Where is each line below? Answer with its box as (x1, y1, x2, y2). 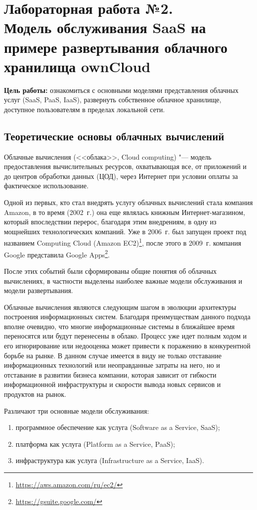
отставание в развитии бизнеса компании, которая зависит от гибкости (4, 369, 216, 380)
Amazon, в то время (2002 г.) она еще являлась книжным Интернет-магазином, (4, 207, 245, 217)
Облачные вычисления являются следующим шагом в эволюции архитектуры (4, 301, 236, 312)
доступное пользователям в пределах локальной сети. (4, 104, 165, 114)
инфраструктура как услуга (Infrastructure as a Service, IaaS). (15, 455, 204, 466)
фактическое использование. (4, 180, 89, 191)
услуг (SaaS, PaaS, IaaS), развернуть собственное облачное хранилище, (4, 94, 221, 105)
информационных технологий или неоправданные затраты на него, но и (4, 360, 220, 370)
